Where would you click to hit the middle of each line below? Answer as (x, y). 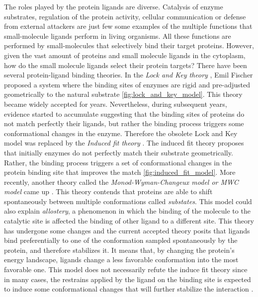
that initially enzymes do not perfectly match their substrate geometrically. (119, 152)
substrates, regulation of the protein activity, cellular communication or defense (125, 16)
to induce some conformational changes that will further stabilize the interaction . (129, 289)
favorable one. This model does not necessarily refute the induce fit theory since (126, 269)
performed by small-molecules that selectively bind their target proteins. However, (129, 45)
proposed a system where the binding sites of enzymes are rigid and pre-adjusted (127, 84)
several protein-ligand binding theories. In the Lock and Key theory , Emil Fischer (129, 75)
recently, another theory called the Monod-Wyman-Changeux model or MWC (121, 182)
